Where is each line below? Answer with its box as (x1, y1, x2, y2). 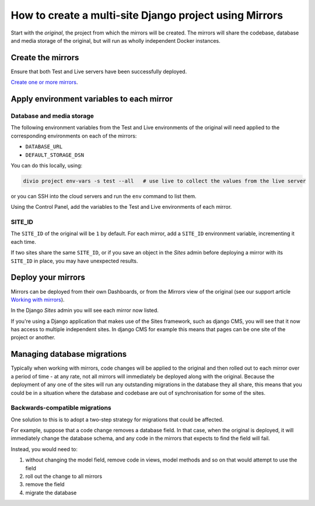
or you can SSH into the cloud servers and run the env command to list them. (10, 192, 197, 199)
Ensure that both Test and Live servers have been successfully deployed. (10, 68, 187, 75)
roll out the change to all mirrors (25, 473, 102, 480)
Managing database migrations (10, 349, 127, 359)
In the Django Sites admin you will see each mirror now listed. (10, 307, 159, 314)
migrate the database (25, 489, 77, 496)
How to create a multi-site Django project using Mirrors (10, 9, 283, 22)
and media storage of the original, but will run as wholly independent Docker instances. (10, 37, 221, 44)
